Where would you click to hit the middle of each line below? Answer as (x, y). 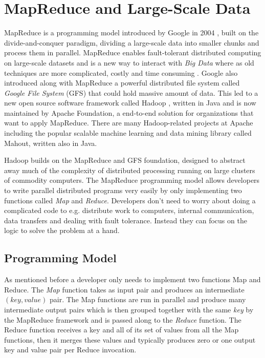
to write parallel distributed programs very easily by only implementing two (123, 190)
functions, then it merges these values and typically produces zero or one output (130, 339)
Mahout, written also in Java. (51, 143)
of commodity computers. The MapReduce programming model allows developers (132, 180)
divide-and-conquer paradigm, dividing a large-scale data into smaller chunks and (132, 42)
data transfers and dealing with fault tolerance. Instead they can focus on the (126, 220)
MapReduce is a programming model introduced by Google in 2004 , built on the (131, 33)
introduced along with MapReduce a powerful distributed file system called (122, 83)
